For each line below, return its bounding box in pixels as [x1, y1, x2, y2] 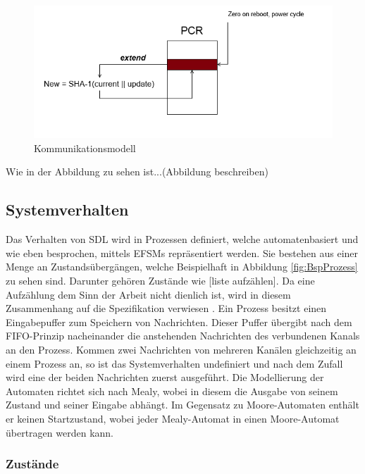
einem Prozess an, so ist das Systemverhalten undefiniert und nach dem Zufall [6, 356, 343, 370]
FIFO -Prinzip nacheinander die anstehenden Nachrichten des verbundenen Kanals [6, 328, 360, 343]
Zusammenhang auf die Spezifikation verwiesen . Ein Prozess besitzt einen [6, 301, 327, 316]
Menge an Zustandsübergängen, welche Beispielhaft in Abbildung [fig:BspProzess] [6, 259, 358, 274]
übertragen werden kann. [6, 425, 113, 439]
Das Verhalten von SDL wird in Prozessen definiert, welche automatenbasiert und [6, 232, 359, 247]
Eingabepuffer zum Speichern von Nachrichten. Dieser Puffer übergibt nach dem [6, 314, 352, 329]
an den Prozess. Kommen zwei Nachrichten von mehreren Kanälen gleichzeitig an [6, 342, 357, 356]
